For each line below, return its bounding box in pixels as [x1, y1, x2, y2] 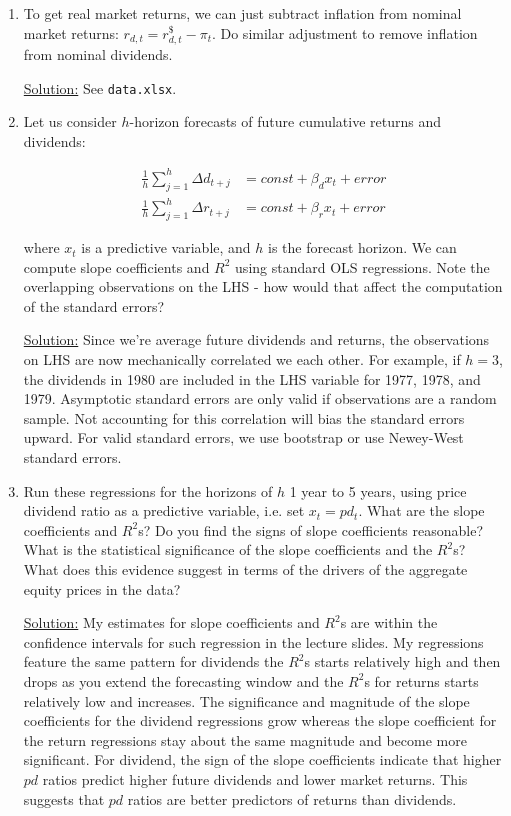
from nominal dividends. [23, 44, 173, 65]
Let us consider [23, 111, 117, 132]
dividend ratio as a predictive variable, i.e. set [23, 500, 305, 521]
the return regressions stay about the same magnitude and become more [23, 729, 467, 750]
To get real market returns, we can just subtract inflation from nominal [23, 3, 462, 23]
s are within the [340, 612, 438, 633]
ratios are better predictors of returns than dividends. [127, 788, 457, 809]
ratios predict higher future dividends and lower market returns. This [42, 768, 468, 789]
